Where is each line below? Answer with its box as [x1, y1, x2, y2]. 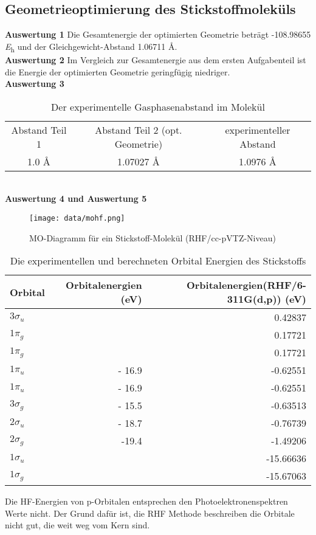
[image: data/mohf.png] [29, 213, 125, 223]
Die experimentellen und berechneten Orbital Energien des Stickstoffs [10, 254, 306, 268]
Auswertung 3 [5, 77, 64, 90]
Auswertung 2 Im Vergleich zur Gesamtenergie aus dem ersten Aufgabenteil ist [5, 53, 306, 66]
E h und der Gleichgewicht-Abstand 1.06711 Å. [5, 40, 177, 54]
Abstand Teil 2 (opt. [95, 122, 182, 137]
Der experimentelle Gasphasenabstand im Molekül [51, 99, 265, 114]
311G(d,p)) [227, 292, 281, 306]
